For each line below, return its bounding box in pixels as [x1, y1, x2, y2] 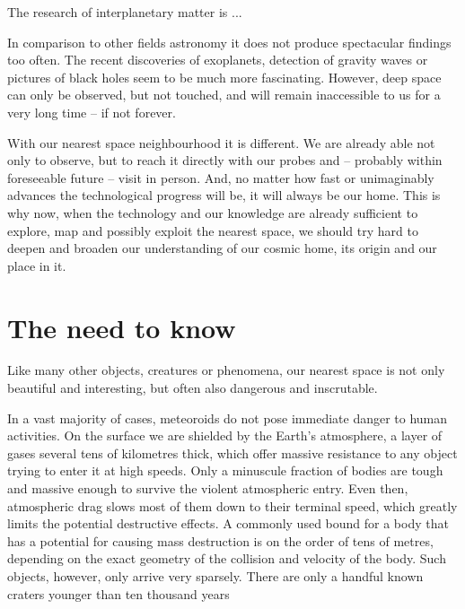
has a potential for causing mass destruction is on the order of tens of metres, [7, 531, 434, 550]
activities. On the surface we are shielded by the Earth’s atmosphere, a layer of [7, 426, 443, 445]
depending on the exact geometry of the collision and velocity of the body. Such [7, 549, 446, 568]
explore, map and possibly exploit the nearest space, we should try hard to [7, 221, 418, 239]
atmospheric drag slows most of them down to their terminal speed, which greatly [7, 496, 458, 515]
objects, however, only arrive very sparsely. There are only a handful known [7, 566, 424, 585]
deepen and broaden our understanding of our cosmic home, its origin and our [7, 239, 437, 257]
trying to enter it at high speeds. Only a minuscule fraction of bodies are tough [7, 461, 443, 480]
